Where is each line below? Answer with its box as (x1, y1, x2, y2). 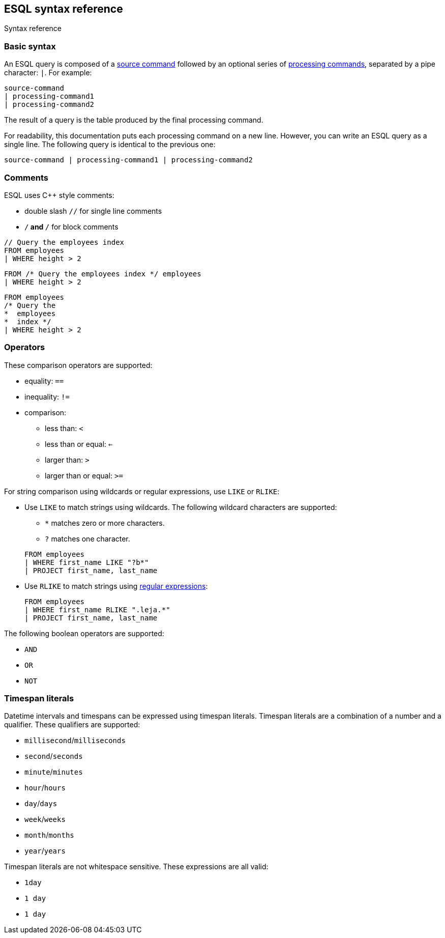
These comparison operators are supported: (4, 360, 153, 369)
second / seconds (24, 752, 83, 761)
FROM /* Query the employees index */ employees (4, 269, 201, 278)
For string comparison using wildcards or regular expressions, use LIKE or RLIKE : (4, 487, 280, 496)
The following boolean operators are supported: (4, 629, 164, 638)
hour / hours (24, 783, 66, 792)
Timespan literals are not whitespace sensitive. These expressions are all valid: (4, 862, 269, 871)
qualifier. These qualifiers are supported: (4, 720, 140, 729)
